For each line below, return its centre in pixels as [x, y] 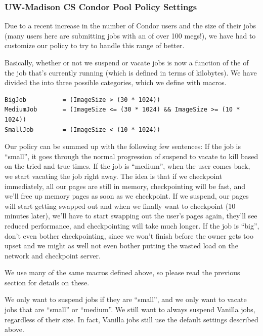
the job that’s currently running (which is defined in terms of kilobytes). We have [131, 72]
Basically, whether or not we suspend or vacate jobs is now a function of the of [127, 62]
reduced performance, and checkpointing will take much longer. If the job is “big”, [132, 225]
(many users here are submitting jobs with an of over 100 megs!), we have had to [130, 35]
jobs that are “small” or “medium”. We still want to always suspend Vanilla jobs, [130, 309]
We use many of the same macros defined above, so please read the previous [122, 272]
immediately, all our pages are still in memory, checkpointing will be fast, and [125, 186]
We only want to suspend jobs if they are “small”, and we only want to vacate [126, 299]
